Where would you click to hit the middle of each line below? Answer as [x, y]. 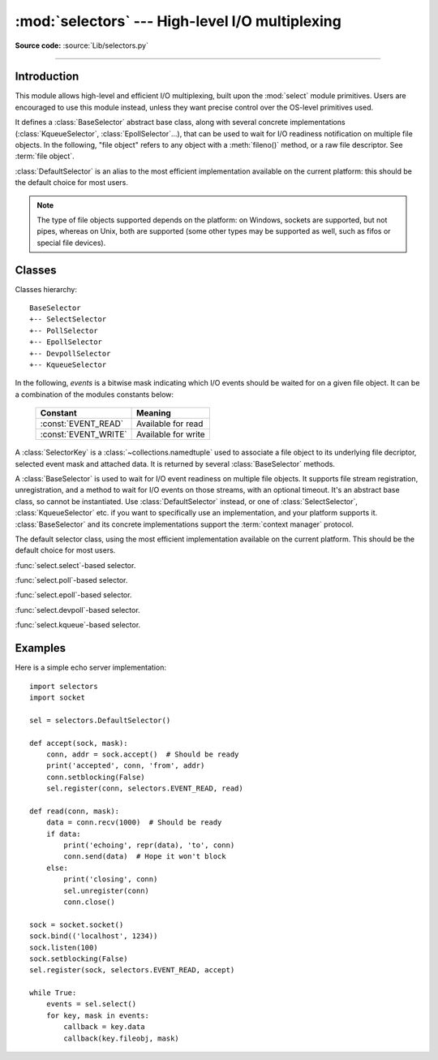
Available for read [170, 424]
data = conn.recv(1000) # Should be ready [134, 823]
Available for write [171, 434]
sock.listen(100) [64, 947]
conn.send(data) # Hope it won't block [145, 857]
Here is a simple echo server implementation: [90, 668]
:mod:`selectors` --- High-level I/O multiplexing [178, 21]
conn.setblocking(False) [95, 777]
